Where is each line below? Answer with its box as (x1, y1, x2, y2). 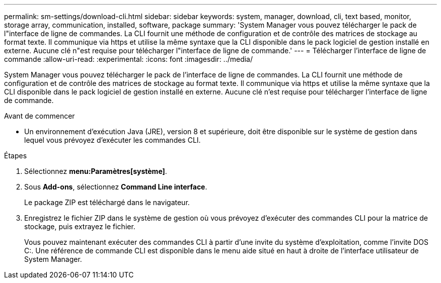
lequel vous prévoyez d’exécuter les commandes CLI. (24, 136, 201, 144)
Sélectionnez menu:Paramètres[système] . (24, 167, 167, 175)
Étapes (4, 151, 27, 160)
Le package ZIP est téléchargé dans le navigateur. (24, 198, 190, 207)
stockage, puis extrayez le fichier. (24, 222, 135, 231)
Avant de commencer (4, 112, 75, 120)
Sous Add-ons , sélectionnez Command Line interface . (24, 182, 207, 191)
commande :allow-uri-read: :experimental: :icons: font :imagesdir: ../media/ (4, 55, 253, 63)
